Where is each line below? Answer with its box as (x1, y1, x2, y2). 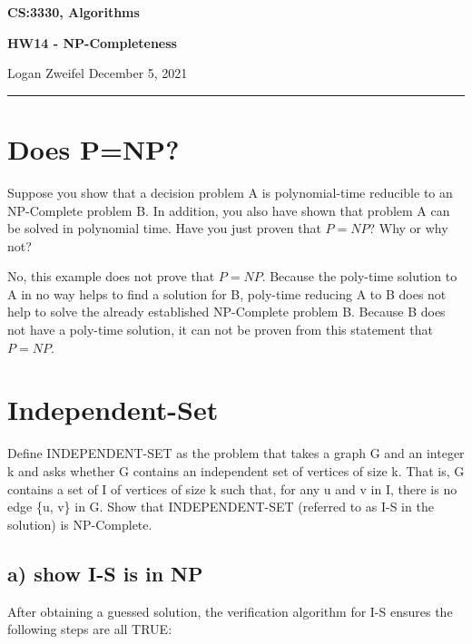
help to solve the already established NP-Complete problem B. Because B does (7, 302, 446, 321)
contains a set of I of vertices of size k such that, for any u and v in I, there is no (7, 479, 457, 498)
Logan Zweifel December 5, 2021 (7, 63, 188, 83)
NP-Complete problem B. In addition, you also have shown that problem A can (7, 200, 450, 220)
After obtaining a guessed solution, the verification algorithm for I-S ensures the (7, 601, 453, 620)
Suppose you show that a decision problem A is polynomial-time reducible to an (7, 182, 453, 201)
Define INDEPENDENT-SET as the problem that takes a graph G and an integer (7, 444, 465, 463)
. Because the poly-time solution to (261, 267, 457, 286)
